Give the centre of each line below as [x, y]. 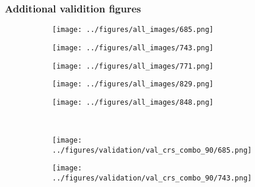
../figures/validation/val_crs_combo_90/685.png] [152, 150]
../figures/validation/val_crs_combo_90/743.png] [152, 178]
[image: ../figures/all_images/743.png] [133, 48]
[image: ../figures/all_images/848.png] [133, 102]
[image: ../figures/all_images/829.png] [133, 84]
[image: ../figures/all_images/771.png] [133, 66]
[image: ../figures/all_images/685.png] [133, 30]
